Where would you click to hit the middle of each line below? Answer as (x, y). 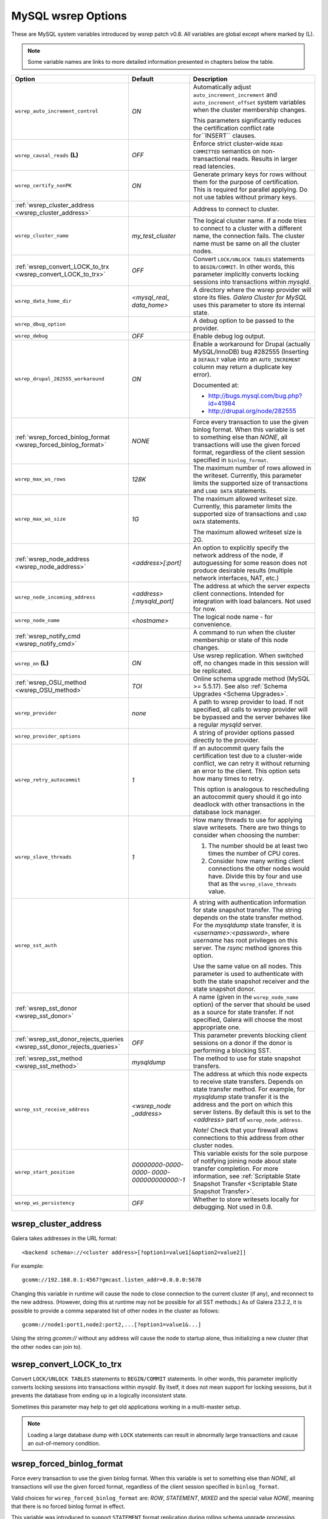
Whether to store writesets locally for (246, 1199)
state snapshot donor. (224, 989)
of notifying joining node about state (245, 1161)
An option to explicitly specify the (241, 547)
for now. (205, 609)
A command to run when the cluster (244, 632)
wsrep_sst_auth (36, 946)
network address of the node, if (238, 555)
